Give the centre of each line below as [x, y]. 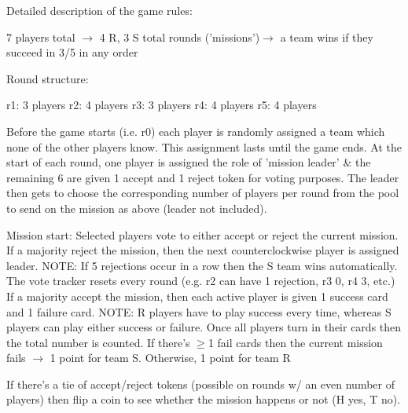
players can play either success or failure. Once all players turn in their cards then [204, 327]
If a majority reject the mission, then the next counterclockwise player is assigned [203, 250]
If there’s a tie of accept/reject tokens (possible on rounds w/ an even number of [201, 384]
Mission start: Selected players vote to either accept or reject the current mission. [202, 234]
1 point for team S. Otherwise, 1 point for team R [170, 358]
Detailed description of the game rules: [99, 10]
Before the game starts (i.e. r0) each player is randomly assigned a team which [196, 131]
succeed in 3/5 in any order [72, 52]
